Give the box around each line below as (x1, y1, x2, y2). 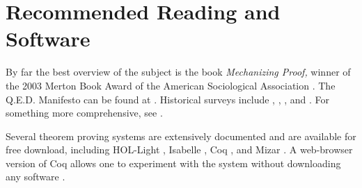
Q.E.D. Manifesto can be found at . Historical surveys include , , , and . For (6, 92, 330, 106)
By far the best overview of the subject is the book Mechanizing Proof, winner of (6, 65, 351, 79)
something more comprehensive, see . (6, 105, 163, 120)
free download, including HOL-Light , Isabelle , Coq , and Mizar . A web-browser (6, 142, 353, 157)
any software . (6, 169, 65, 184)
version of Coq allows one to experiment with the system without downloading (6, 155, 341, 170)
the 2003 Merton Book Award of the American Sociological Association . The (6, 78, 336, 92)
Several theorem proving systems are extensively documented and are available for (6, 128, 356, 143)
